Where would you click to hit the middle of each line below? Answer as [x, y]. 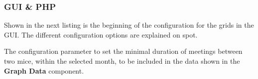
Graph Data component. [44, 70]
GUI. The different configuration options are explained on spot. [101, 34]
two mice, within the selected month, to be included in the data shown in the [122, 61]
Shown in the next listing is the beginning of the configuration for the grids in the [129, 25]
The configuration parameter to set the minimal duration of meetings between [123, 51]
